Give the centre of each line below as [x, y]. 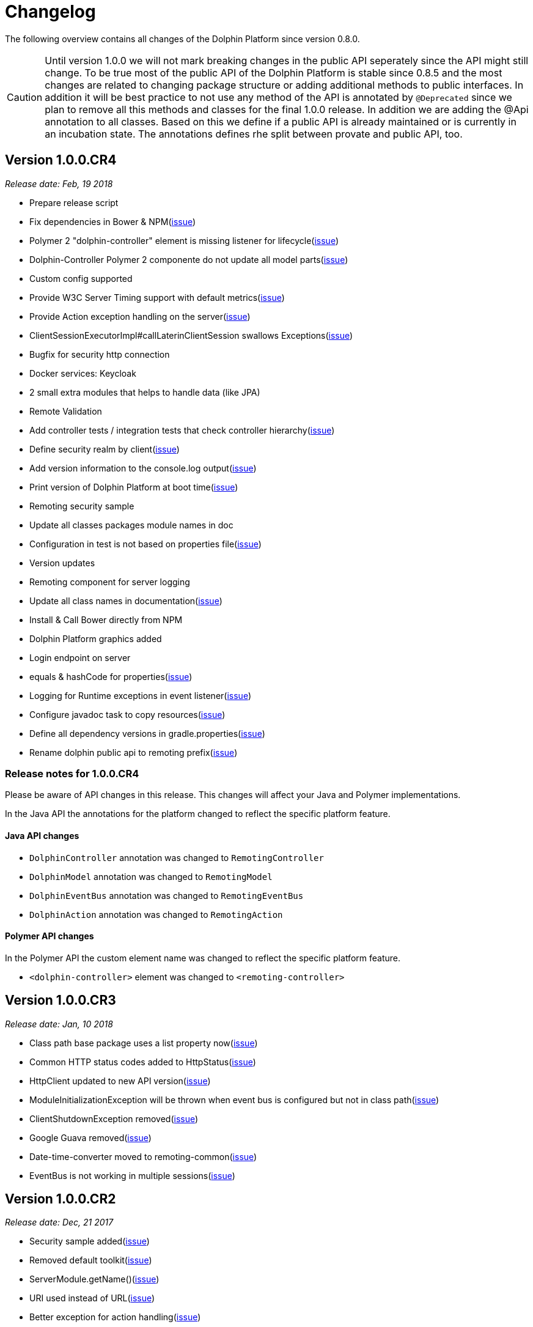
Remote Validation [66, 411]
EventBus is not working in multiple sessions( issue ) [132, 1175]
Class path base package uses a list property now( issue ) [144, 1043]
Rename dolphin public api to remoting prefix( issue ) [134, 752]
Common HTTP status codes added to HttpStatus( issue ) [143, 1062]
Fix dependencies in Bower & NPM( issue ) [113, 221]
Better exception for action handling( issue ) [115, 1317]
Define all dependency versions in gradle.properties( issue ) [147, 733]
